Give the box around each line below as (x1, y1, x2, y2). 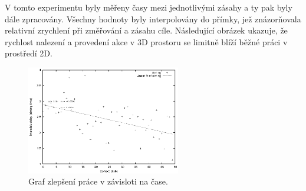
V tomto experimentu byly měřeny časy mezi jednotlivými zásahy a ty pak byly (5, 1, 292, 13)
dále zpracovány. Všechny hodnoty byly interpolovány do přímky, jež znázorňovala (5, 12, 301, 25)
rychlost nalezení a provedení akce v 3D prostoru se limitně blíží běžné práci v (5, 35, 288, 48)
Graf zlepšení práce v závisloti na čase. (28, 175, 168, 187)
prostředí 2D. (5, 47, 52, 59)
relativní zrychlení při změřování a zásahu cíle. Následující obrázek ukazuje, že (5, 24, 288, 36)
